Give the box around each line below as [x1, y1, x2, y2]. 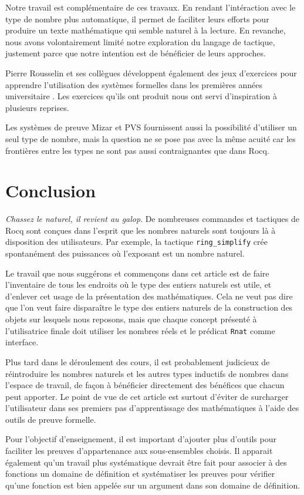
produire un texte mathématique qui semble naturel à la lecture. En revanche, [5, 24, 286, 36]
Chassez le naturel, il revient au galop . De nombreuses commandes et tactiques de [5, 213, 299, 225]
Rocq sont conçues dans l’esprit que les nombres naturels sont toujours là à [5, 224, 276, 236]
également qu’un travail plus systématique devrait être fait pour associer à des [5, 456, 287, 468]
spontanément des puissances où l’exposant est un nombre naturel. [5, 247, 245, 260]
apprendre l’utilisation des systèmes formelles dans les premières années [5, 78, 263, 90]
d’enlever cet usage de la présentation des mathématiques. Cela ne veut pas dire [5, 289, 293, 302]
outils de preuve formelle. [5, 413, 96, 425]
